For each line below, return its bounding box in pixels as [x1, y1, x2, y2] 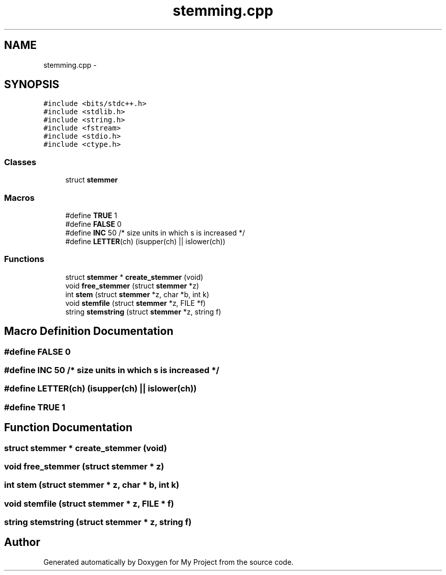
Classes [4, 156, 37, 167]
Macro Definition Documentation [4, 325, 174, 338]
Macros [4, 192, 35, 203]
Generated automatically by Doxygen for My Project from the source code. [43, 557, 294, 566]
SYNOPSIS [4, 78, 60, 91]
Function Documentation [4, 421, 132, 434]
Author [4, 536, 40, 549]
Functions [4, 254, 44, 265]
